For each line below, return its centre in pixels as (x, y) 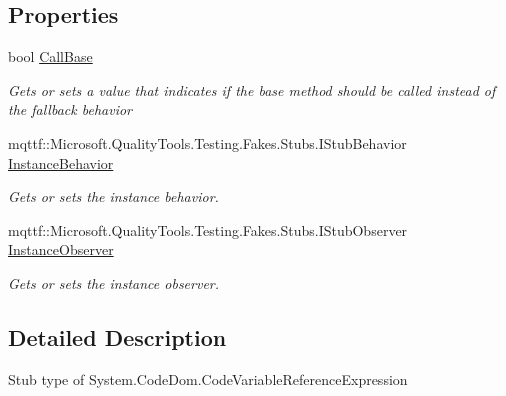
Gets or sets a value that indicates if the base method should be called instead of (252, 89)
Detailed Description (117, 336)
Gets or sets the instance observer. (114, 282)
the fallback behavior (70, 109)
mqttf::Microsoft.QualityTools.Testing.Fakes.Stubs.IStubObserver (208, 229)
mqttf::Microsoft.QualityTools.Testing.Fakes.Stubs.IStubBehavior (207, 142)
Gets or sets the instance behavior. (113, 196)
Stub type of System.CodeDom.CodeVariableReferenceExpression (208, 378)
